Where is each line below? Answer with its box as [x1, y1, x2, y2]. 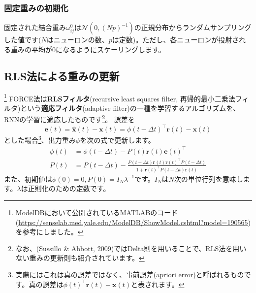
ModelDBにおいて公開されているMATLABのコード [15, 207, 178, 217]
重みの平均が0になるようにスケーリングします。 [10, 44, 165, 54]
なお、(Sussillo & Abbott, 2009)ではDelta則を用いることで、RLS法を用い [15, 243, 247, 253]
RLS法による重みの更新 [4, 68, 120, 83]
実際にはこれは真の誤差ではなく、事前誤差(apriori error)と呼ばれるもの [15, 269, 244, 279]
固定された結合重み [4, 22, 66, 33]
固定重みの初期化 [4, 1, 68, 14]
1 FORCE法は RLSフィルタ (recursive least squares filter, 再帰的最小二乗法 [4, 92, 235, 103]
